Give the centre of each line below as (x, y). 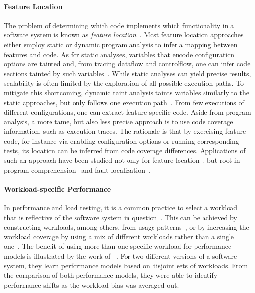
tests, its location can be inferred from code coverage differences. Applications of (125, 150)
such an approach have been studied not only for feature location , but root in (122, 160)
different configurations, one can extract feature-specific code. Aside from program (127, 112)
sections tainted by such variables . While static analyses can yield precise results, (127, 73)
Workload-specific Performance (58, 189)
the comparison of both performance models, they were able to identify (111, 275)
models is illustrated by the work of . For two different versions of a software (121, 256)
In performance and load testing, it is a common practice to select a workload (121, 208)
